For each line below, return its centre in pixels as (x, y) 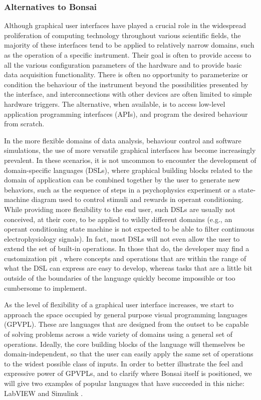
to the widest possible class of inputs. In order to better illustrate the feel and (124, 363)
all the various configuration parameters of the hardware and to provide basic (123, 64)
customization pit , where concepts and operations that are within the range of (125, 258)
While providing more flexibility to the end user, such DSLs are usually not (120, 209)
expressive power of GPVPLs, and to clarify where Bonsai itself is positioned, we (128, 373)
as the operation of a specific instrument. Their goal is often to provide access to (128, 55)
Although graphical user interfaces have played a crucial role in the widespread (125, 25)
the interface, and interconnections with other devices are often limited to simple (128, 94)
